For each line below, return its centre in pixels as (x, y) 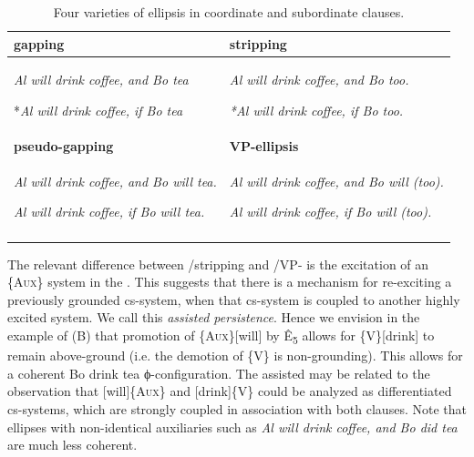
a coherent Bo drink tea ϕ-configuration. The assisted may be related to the (219, 373)
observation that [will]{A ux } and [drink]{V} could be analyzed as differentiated (230, 391)
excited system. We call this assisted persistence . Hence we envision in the (214, 317)
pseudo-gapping (64, 145)
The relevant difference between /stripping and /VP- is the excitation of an (218, 264)
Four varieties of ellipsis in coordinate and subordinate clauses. (229, 12)
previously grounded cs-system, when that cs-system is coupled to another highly (234, 299)
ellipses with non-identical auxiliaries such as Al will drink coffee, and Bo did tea (232, 427)
